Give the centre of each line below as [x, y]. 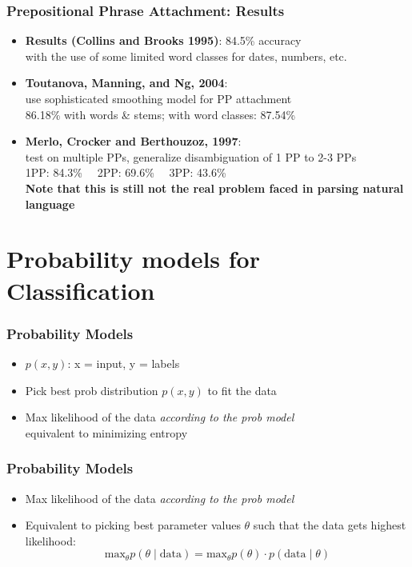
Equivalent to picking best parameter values [133, 525]
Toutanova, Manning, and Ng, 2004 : [126, 83]
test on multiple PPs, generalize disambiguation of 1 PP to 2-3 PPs [191, 156]
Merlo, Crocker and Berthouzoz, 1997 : [133, 141]
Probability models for [133, 259]
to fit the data [242, 390]
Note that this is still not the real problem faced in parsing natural [214, 188]
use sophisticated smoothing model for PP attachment [158, 98]
